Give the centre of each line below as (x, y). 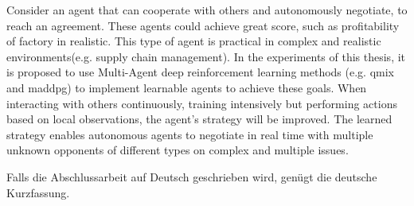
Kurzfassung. (38, 192)
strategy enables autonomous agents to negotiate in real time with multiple (190, 134)
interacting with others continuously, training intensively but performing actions (202, 103)
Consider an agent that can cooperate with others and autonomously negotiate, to (207, 10)
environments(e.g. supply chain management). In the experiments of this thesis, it (206, 56)
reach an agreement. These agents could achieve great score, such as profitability (203, 25)
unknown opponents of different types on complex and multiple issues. (178, 150)
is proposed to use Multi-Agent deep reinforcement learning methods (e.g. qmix (200, 72)
